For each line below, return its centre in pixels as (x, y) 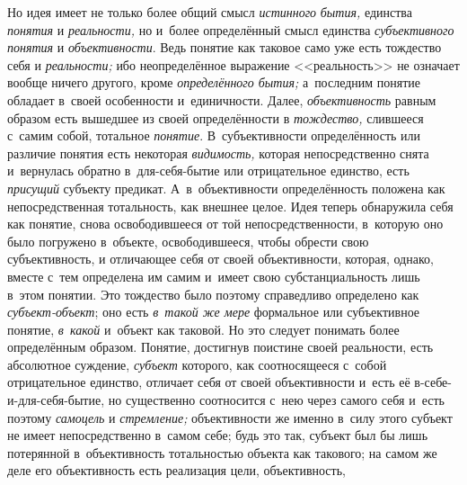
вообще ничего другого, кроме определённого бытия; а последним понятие (214, 82)
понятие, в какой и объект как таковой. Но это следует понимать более (203, 329)
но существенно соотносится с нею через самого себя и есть (276, 400)
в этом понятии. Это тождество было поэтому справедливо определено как (213, 294)
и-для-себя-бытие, (56, 400)
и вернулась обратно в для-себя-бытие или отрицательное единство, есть (208, 171)
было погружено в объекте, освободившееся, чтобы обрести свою (188, 241)
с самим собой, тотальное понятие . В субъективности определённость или (214, 135)
